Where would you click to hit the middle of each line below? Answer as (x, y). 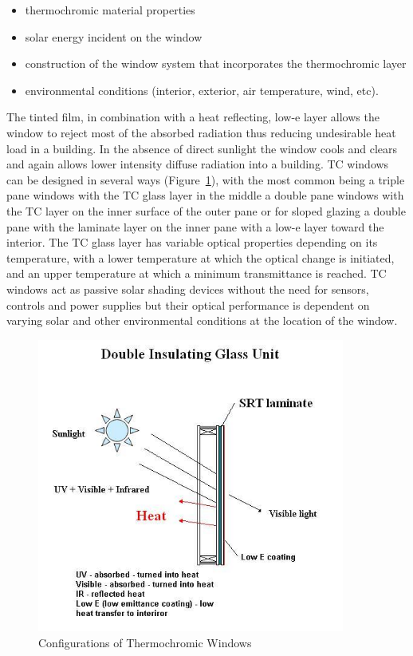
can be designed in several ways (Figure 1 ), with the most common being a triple (206, 179)
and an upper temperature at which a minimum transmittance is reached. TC (197, 273)
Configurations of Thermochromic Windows (145, 642)
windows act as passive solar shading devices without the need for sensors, (188, 288)
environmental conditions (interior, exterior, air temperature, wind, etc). (202, 90)
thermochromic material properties (110, 10)
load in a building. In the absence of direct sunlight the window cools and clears (202, 148)
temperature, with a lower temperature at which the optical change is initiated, (201, 257)
